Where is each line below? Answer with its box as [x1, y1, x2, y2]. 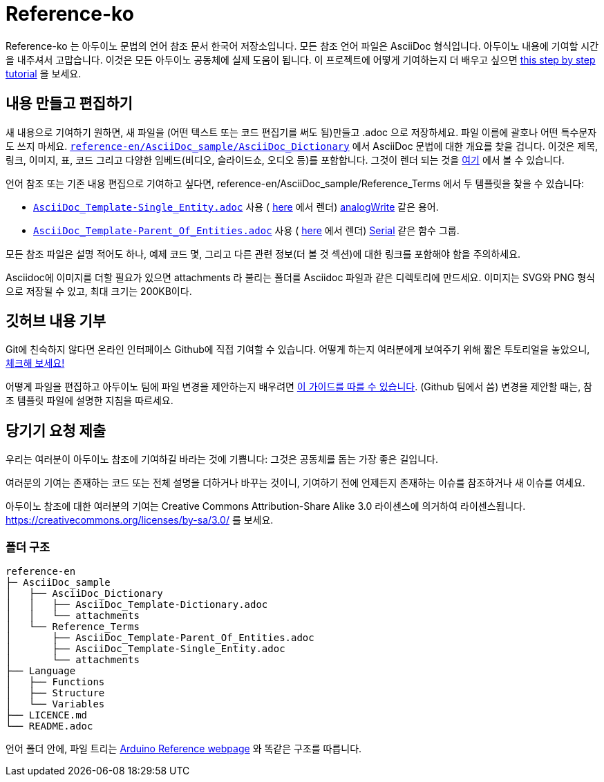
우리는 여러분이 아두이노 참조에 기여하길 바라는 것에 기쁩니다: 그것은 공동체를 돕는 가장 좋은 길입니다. [6, 453, 438, 466]
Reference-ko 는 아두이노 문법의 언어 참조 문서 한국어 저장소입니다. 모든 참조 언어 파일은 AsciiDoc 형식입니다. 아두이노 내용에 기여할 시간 [6, 39, 599, 52]
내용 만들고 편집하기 [6, 95, 133, 113]
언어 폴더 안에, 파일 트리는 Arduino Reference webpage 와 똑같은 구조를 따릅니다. [6, 743, 362, 755]
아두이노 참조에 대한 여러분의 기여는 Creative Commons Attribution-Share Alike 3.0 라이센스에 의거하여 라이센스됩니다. [6, 500, 526, 513]
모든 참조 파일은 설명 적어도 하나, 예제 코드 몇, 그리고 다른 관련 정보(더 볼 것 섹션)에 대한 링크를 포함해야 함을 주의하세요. [6, 247, 521, 260]
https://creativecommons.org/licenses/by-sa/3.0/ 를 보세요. [6, 514, 274, 526]
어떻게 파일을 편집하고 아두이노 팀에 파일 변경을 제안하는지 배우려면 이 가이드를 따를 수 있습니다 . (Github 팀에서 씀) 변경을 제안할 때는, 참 [6, 381, 592, 393]
